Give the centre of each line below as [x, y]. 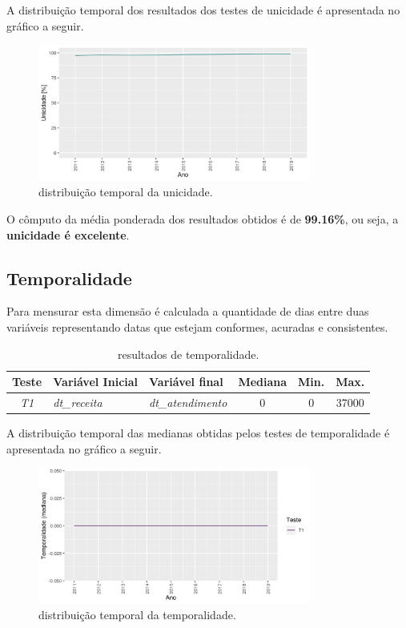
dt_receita [78, 402]
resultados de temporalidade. [188, 354]
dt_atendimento [188, 402]
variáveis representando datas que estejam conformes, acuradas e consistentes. [197, 326]
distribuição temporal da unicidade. [126, 192]
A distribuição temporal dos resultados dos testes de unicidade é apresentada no [203, 10]
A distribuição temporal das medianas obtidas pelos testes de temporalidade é [198, 433]
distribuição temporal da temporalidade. [137, 615]
